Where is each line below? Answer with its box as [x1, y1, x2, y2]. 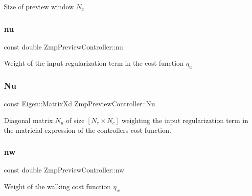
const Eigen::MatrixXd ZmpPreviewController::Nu [4, 98, 155, 109]
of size [66, 115, 85, 125]
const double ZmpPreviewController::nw [4, 165, 124, 175]
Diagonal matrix [4, 115, 53, 125]
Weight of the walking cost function [4, 181, 111, 192]
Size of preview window [4, 1, 74, 11]
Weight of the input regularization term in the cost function [4, 58, 183, 68]
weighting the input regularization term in [121, 115, 249, 125]
